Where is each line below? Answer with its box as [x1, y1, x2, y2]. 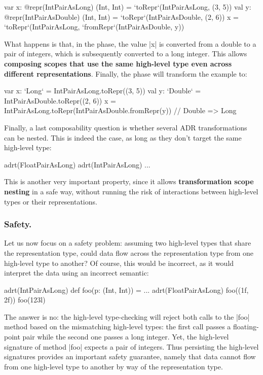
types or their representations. [4, 196, 97, 207]
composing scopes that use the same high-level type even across [4, 58, 232, 69]
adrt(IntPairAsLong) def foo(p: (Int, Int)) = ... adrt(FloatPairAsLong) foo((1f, [4, 284, 249, 295]
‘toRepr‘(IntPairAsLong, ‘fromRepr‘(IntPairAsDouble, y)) [4, 21, 184, 32]
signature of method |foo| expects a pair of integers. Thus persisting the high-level [4, 341, 259, 352]
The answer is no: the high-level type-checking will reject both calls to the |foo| [4, 311, 250, 322]
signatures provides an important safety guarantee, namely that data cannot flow [4, 351, 256, 362]
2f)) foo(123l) [4, 294, 46, 305]
